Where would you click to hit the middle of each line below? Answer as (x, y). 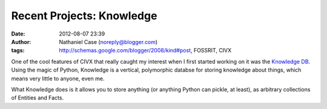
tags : (18, 51)
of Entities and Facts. (37, 98)
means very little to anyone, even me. (58, 78)
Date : (18, 34)
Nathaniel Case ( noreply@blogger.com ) (108, 42)
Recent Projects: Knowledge (84, 16)
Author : (21, 42)
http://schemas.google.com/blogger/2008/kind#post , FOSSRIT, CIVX (145, 51)
